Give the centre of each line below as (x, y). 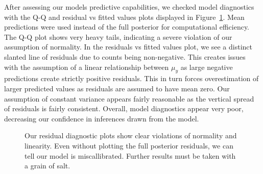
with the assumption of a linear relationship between (87, 67)
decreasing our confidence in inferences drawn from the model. (102, 118)
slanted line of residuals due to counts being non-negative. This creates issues (125, 56)
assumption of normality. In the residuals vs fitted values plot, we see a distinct (128, 47)
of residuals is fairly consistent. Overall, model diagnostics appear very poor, (124, 108)
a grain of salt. (47, 166)
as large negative (207, 67)
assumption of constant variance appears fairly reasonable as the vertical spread (129, 98)
